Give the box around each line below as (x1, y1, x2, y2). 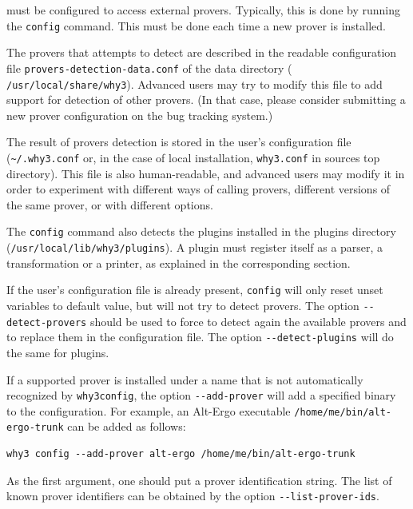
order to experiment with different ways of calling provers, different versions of (6, 181, 391, 197)
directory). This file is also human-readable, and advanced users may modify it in (6, 165, 405, 181)
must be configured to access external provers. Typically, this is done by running (6, 2, 400, 18)
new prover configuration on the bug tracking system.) (6, 106, 273, 123)
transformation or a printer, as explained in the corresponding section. (6, 254, 351, 271)
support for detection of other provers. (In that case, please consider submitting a (6, 91, 406, 108)
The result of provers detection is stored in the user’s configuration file (6, 133, 351, 150)
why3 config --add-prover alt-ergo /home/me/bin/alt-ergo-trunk (6, 448, 355, 460)
